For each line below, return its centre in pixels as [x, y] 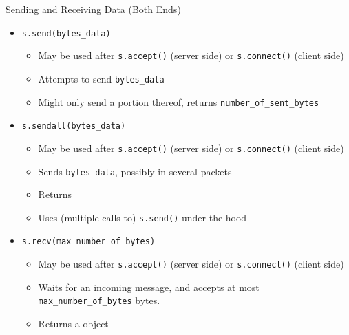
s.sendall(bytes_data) [74, 126]
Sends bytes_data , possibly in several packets [135, 171]
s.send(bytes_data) [66, 33]
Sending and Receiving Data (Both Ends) [93, 9]
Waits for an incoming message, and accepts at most [149, 287]
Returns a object [73, 323]
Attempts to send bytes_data [101, 78]
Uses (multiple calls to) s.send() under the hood [142, 217]
